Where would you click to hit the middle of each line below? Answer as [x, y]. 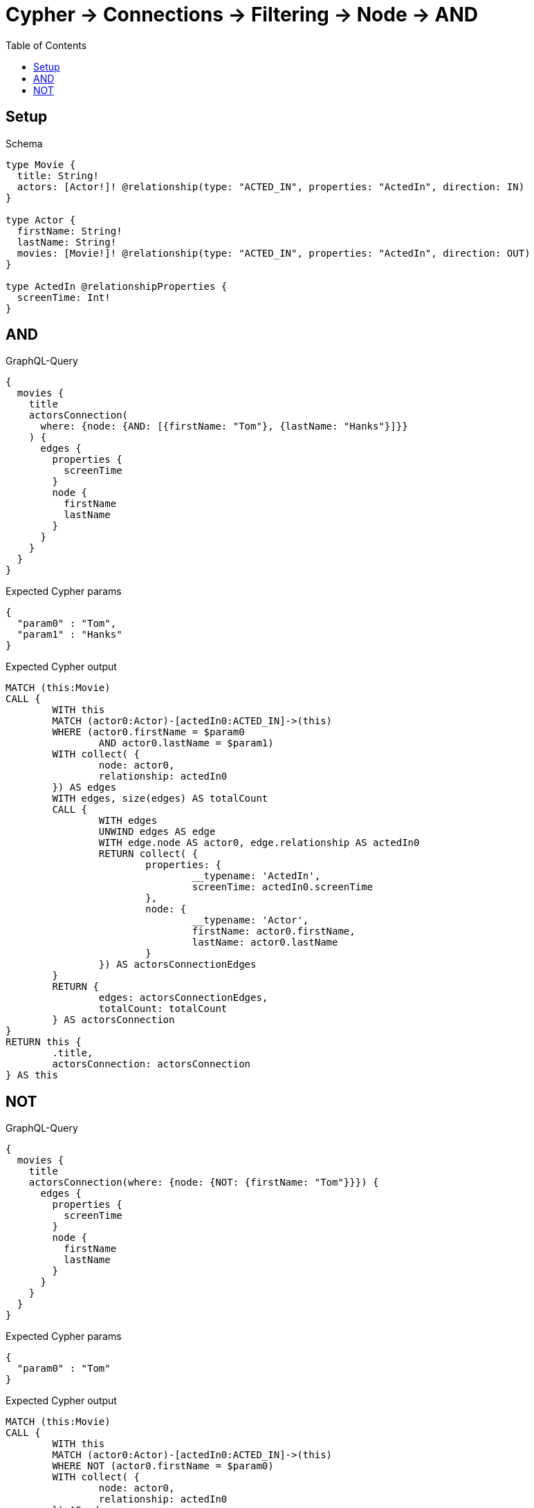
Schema [24, 143]
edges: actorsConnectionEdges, [183, 998]
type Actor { [41, 220]
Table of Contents [46, 45]
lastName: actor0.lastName [265, 942]
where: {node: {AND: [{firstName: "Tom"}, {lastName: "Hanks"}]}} [224, 426]
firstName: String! [70, 231]
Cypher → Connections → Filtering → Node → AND [242, 15]
